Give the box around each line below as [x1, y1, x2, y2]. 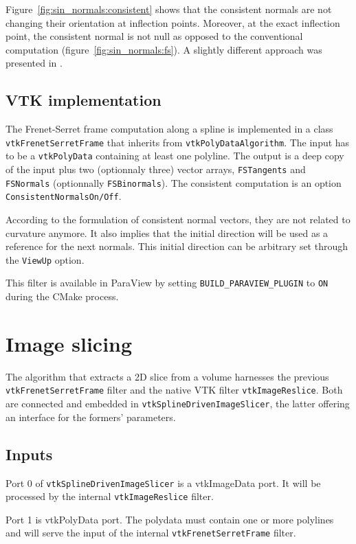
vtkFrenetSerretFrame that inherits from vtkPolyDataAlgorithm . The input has [5, 135, 350, 149]
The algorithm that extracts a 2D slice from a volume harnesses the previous [5, 369, 329, 383]
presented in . [5, 56, 63, 70]
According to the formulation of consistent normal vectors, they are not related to [5, 212, 351, 227]
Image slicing [5, 329, 133, 357]
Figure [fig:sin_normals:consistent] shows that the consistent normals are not [5, 2, 332, 16]
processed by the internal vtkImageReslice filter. [5, 489, 214, 503]
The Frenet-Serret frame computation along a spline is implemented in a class [5, 122, 333, 136]
